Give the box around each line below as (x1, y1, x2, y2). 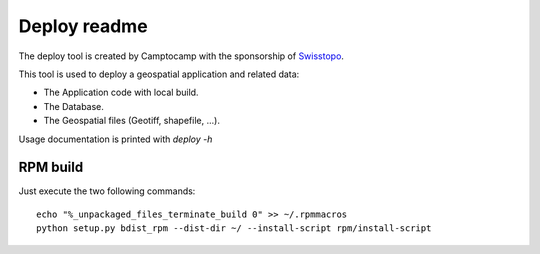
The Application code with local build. (43, 86, 199, 99)
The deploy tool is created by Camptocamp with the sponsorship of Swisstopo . (18, 50, 345, 62)
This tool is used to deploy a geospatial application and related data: (18, 68, 300, 80)
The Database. (43, 100, 105, 112)
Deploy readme (18, 15, 149, 37)
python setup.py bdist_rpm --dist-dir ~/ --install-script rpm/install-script (36, 223, 432, 234)
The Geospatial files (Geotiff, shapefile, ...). (43, 115, 220, 127)
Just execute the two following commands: (18, 185, 196, 197)
